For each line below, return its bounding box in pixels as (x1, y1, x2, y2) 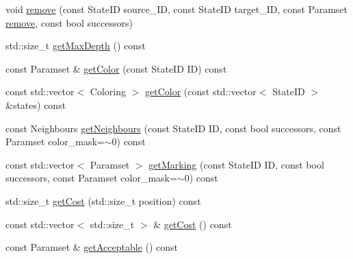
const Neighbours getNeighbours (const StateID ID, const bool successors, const (5, 121, 341, 135)
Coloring (90, 84, 127, 99)
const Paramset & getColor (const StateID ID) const (5, 61, 227, 75)
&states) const (5, 97, 66, 112)
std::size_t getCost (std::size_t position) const (5, 193, 201, 208)
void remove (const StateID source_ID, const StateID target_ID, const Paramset (5, 2, 348, 16)
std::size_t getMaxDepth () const (5, 38, 146, 53)
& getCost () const (153, 217, 232, 231)
